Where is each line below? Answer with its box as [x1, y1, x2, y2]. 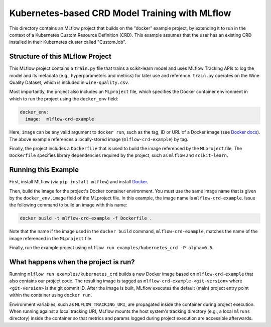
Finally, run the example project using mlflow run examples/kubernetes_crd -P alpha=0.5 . [9, 245, 214, 251]
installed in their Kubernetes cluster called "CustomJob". [9, 39, 126, 45]
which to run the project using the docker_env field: [9, 95, 118, 101]
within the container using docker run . [9, 292, 92, 298]
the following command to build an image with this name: [9, 202, 127, 208]
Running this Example [9, 166, 79, 174]
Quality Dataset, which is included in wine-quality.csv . [9, 79, 129, 85]
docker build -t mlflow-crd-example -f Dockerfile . [20, 215, 153, 221]
